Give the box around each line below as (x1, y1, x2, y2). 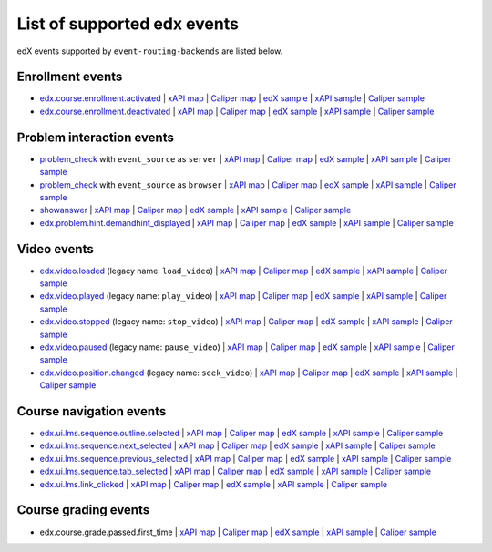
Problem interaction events (16, 129, 175, 145)
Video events (16, 241, 95, 257)
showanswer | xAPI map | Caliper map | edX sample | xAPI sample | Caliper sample (39, 205, 352, 216)
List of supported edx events (16, 14, 239, 34)
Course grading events (16, 502, 150, 518)
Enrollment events (16, 69, 123, 85)
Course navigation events (16, 404, 167, 419)
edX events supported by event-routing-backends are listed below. (16, 46, 283, 56)
